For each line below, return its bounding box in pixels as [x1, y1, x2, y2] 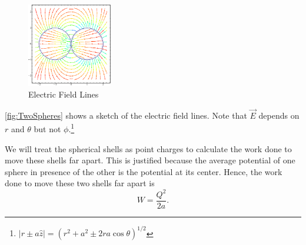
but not [34, 123, 61, 135]
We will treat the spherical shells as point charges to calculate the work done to [5, 142, 292, 155]
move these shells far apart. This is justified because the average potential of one [5, 154, 295, 166]
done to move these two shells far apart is [5, 177, 155, 189]
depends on [258, 109, 300, 121]
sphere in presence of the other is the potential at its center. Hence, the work [5, 165, 282, 177]
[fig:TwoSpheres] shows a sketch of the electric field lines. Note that [5, 109, 247, 121]
